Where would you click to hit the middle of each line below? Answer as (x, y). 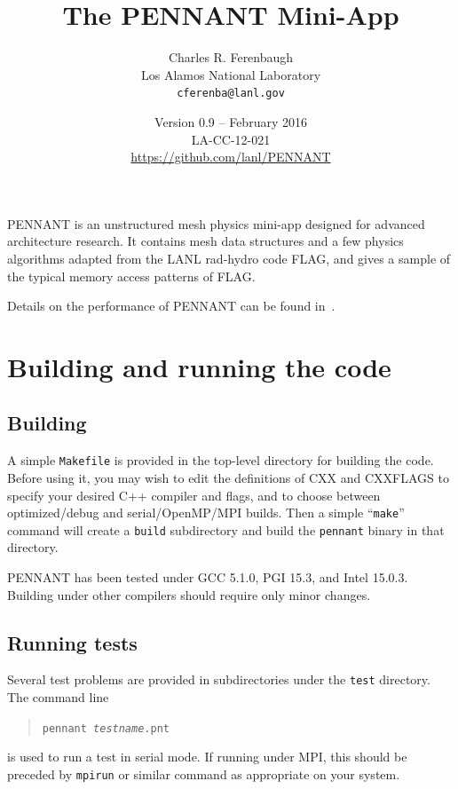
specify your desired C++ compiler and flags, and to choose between (194, 495)
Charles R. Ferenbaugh (231, 57)
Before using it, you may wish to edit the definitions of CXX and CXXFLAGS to (228, 477)
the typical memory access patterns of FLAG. (131, 276)
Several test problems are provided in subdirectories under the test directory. (219, 679)
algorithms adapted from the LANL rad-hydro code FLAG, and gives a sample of (229, 258)
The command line (58, 697)
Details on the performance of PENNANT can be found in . (171, 306)
